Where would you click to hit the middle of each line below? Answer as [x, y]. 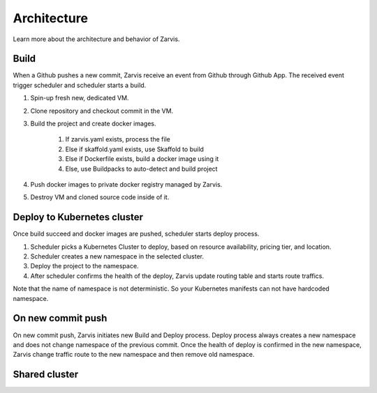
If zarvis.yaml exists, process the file [118, 139]
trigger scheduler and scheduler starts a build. [80, 85]
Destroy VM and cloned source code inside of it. [100, 197]
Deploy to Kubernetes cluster [78, 217]
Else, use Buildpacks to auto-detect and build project [141, 169]
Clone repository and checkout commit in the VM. [102, 111]
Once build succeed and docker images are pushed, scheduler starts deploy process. [136, 234]
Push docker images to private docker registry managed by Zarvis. [126, 184]
